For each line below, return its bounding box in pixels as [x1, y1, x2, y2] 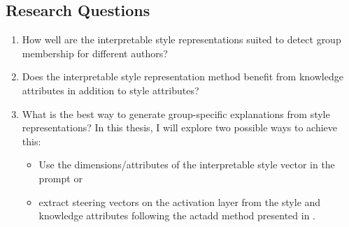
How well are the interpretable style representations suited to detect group [22, 32, 341, 47]
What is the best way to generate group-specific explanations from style [22, 106, 330, 121]
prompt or [38, 170, 83, 185]
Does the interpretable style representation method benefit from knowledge [22, 69, 343, 84]
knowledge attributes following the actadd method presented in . [38, 208, 315, 223]
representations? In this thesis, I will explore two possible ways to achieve [22, 120, 338, 135]
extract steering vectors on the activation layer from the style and [38, 194, 321, 209]
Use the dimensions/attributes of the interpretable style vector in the [38, 157, 335, 172]
